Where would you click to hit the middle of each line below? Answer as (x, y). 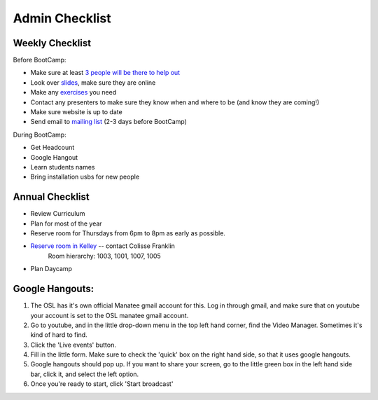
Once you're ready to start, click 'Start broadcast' (102, 384)
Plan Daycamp (51, 269)
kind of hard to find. (59, 335)
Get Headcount (52, 148)
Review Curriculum (58, 214)
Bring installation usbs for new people (85, 177)
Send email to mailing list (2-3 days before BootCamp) (108, 122)
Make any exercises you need (73, 92)
